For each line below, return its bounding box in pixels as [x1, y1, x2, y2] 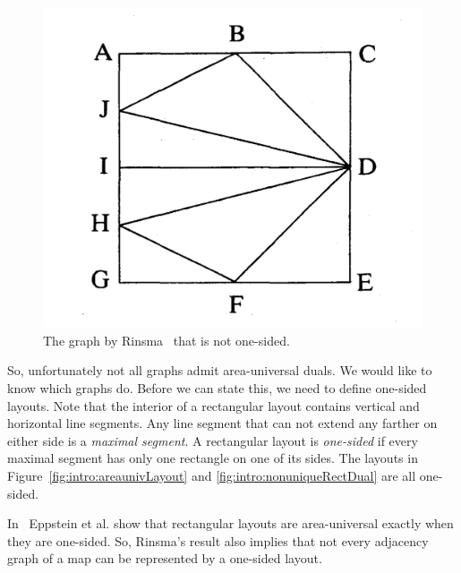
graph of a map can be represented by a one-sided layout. [7, 549, 322, 568]
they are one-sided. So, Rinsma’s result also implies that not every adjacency [7, 531, 429, 550]
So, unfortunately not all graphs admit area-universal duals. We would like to [7, 361, 432, 380]
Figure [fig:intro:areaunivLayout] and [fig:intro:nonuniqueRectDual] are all [7, 466, 416, 484]
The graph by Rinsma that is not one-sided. [43, 330, 290, 349]
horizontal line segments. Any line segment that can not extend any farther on [7, 414, 438, 432]
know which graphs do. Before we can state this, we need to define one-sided [7, 378, 427, 397]
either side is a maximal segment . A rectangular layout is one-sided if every [7, 431, 418, 449]
